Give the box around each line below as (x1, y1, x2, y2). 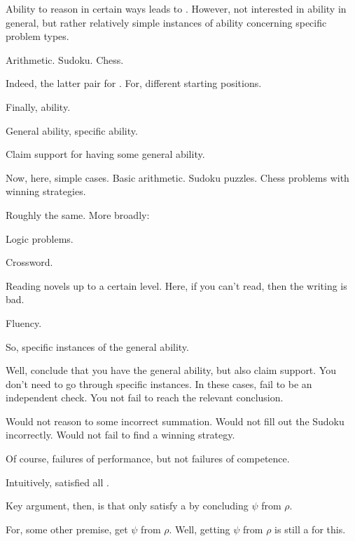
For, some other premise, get (6, 521, 128, 536)
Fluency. (6, 315, 42, 330)
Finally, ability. (6, 99, 71, 114)
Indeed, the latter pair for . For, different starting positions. (6, 76, 262, 91)
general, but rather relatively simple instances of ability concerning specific (6, 15, 327, 29)
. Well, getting (169, 521, 230, 536)
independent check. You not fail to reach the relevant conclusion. (6, 390, 284, 405)
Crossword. (6, 255, 53, 269)
